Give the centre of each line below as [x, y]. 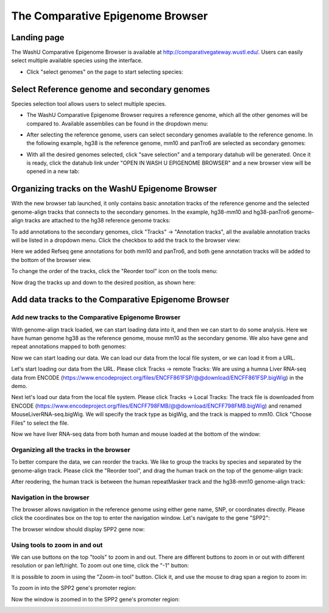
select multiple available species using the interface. [77, 60]
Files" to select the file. [40, 423]
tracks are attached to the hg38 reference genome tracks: [97, 221]
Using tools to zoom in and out [57, 545]
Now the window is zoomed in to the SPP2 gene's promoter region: [95, 599]
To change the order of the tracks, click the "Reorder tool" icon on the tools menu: [114, 271]
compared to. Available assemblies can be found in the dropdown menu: [117, 123]
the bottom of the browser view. [51, 260]
